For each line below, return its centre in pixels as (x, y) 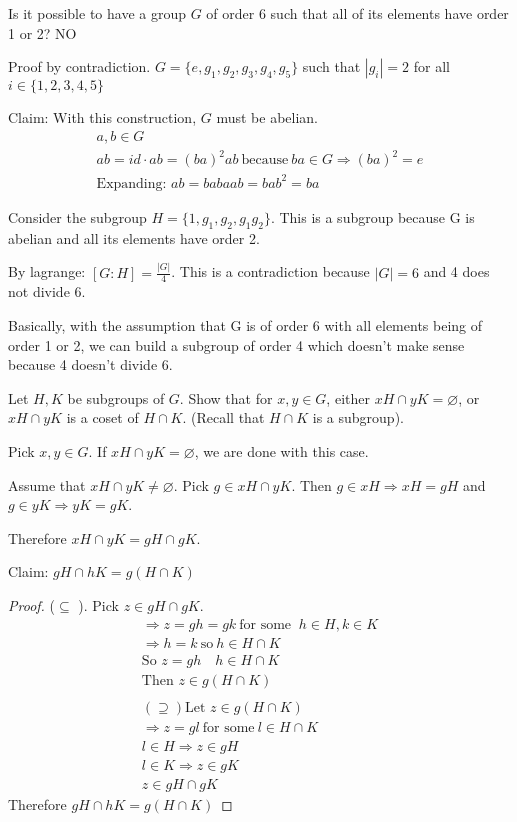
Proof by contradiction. (79, 66)
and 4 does (456, 271)
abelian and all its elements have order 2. (134, 237)
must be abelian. (267, 117)
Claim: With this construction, (102, 117)
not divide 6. (47, 291)
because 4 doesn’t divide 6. (90, 364)
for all (431, 66)
